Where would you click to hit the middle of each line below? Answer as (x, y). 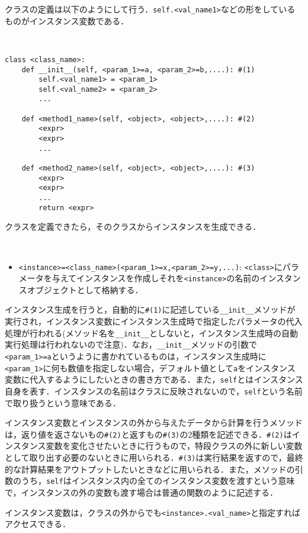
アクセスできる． (38, 524)
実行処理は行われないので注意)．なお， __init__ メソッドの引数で (131, 344)
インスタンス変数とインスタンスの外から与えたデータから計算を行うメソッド (154, 423)
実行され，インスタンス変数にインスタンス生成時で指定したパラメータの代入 (154, 321)
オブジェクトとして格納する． (85, 289)
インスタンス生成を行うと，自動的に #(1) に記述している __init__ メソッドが (150, 309)
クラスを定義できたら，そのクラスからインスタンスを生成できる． (133, 227)
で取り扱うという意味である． (63, 402)
